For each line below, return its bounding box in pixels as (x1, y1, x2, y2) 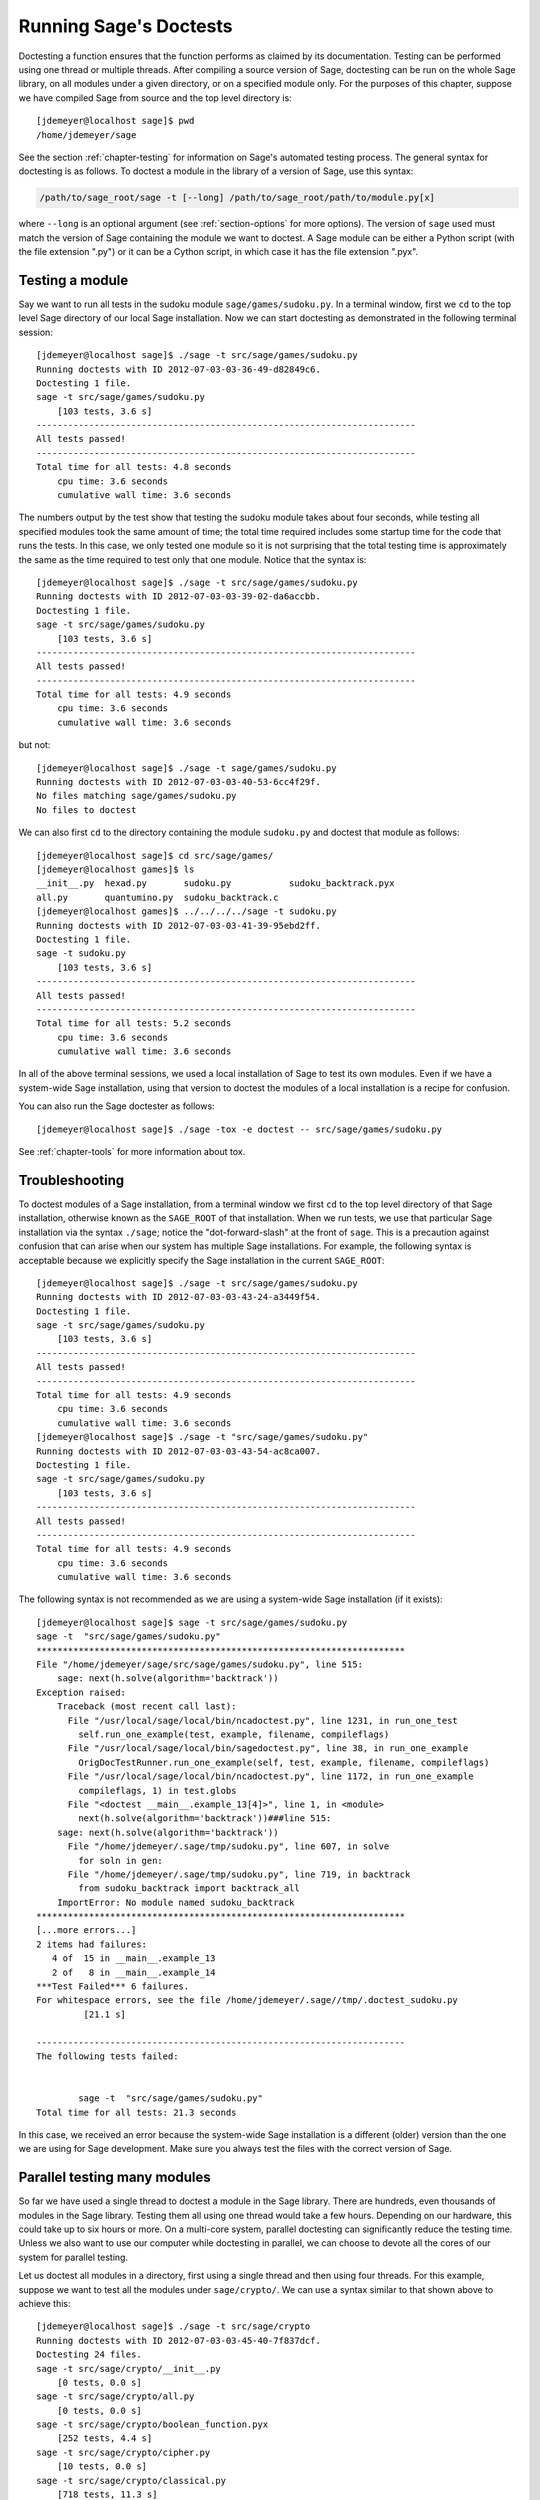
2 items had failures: (36, 1938, 148, 1950)
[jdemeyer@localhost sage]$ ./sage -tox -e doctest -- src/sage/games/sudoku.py (36, 1123, 443, 1135)
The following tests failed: (36, 2050, 179, 2062)
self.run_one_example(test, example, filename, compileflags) (78, 1729, 390, 1740)
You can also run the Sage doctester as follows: (18, 1100, 215, 1112)
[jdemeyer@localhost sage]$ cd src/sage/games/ (36, 850, 274, 861)
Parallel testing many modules (18, 2169, 212, 2186)
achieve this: (18, 2297, 71, 2309)
